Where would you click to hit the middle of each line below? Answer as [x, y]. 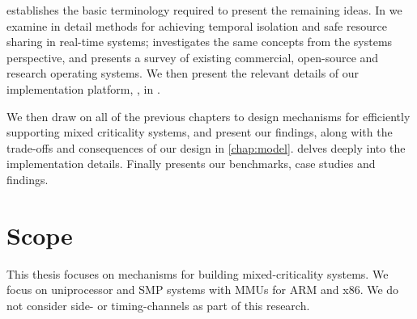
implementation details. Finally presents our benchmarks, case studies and [191, 164]
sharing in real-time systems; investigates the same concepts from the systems [200, 42]
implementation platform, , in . [83, 88]
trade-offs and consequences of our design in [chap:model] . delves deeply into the [206, 147]
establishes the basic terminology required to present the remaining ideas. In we [204, 10]
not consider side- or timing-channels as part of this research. [158, 305]
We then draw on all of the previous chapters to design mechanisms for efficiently [208, 116]
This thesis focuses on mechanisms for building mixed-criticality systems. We [198, 273]
